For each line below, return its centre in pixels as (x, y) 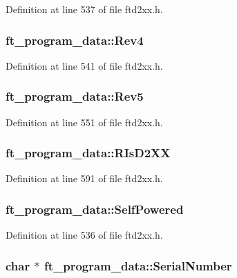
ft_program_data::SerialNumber (138, 265)
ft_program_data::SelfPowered (95, 209)
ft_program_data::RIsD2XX (88, 153)
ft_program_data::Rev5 (75, 96)
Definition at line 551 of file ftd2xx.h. (84, 122)
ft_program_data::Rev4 (75, 40)
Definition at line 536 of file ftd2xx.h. (84, 235)
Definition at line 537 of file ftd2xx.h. (84, 9)
